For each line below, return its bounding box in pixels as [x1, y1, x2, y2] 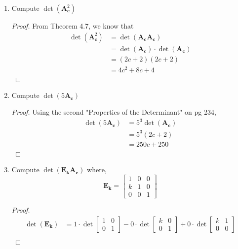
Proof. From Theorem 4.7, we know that [11, 21, 134, 31]
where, [87, 164, 107, 175]
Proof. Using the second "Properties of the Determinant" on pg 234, [11, 106, 216, 117]
